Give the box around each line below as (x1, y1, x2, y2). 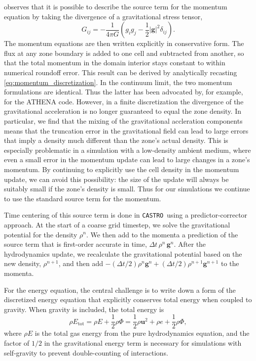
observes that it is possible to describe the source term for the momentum (4, 1, 227, 11)
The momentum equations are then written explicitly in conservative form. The (4, 38, 244, 48)
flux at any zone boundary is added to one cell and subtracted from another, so (4, 47, 244, 58)
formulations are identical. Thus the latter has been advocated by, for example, (4, 87, 243, 97)
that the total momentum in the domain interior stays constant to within (4, 57, 225, 68)
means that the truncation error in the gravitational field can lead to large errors (4, 125, 249, 135)
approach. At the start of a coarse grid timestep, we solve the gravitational (4, 219, 230, 229)
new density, (4, 258, 41, 269)
